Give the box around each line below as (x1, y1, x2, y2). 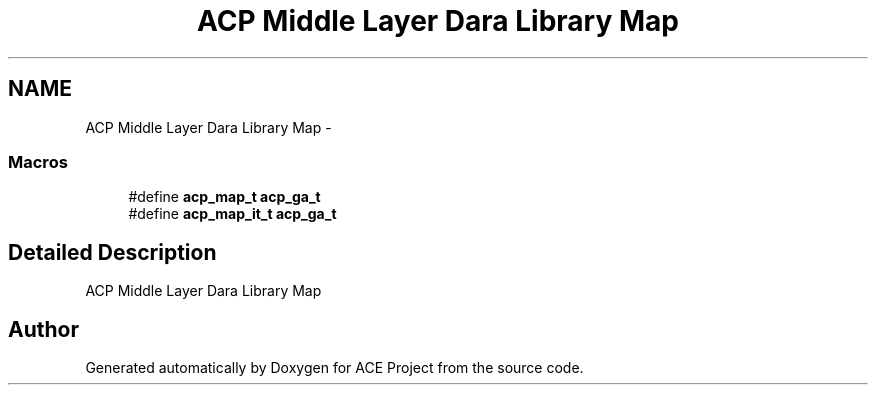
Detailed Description (8, 239, 217, 265)
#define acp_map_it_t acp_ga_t (128, 205, 337, 223)
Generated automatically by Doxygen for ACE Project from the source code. (85, 359, 584, 377)
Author (8, 316, 79, 342)
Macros (8, 151, 68, 172)
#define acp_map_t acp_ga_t (128, 188, 321, 206)
